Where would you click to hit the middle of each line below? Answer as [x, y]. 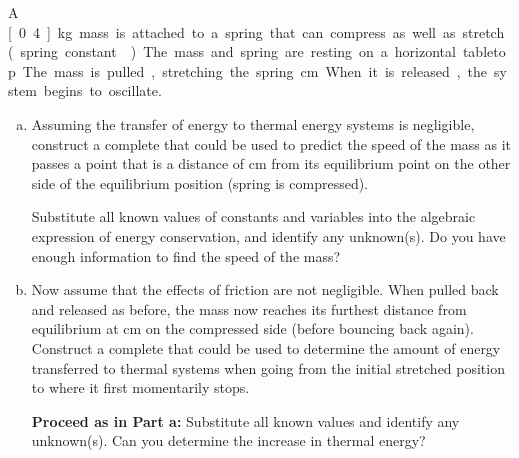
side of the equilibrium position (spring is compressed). [200, 182]
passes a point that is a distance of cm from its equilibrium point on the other [271, 163]
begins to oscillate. [102, 90]
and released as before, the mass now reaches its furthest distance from [249, 308]
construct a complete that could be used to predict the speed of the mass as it [271, 143]
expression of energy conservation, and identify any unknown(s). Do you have [268, 235]
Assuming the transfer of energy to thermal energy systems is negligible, [253, 123]
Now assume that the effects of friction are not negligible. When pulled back [265, 289]
